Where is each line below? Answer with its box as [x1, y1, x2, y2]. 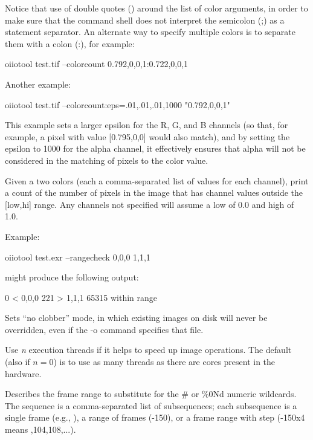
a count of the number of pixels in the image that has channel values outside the [5, 186, 303, 199]
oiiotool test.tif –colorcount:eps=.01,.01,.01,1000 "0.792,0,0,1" [5, 98, 230, 111]
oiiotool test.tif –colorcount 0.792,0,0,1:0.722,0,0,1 [5, 57, 189, 70]
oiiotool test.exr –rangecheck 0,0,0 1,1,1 [5, 250, 150, 263]
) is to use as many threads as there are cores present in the [53, 355, 276, 368]
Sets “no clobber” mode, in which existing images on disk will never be [5, 311, 268, 324]
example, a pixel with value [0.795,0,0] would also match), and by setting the [5, 130, 290, 143]
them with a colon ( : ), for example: [5, 37, 135, 50]
